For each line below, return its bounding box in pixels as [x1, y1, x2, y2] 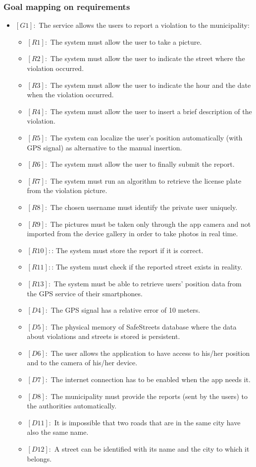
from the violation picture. [27, 185, 107, 196]
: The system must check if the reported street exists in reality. [51, 262, 243, 272]
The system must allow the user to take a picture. [50, 36, 202, 47]
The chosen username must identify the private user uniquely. [50, 201, 238, 212]
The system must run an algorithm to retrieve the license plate [50, 175, 242, 186]
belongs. [27, 453, 52, 464]
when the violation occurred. [27, 89, 114, 100]
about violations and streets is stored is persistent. [27, 331, 180, 341]
